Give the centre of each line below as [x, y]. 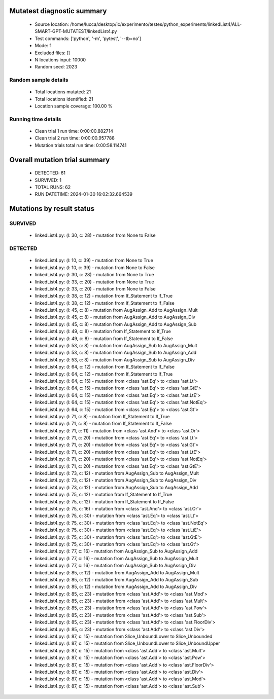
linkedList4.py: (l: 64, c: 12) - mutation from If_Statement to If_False [105, 367]
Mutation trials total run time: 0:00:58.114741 [81, 145]
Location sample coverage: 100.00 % [74, 106]
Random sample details [39, 80]
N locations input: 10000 [60, 60]
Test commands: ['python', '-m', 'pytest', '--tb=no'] [88, 39]
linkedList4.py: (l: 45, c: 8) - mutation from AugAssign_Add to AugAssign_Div [115, 317]
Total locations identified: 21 [64, 99]
